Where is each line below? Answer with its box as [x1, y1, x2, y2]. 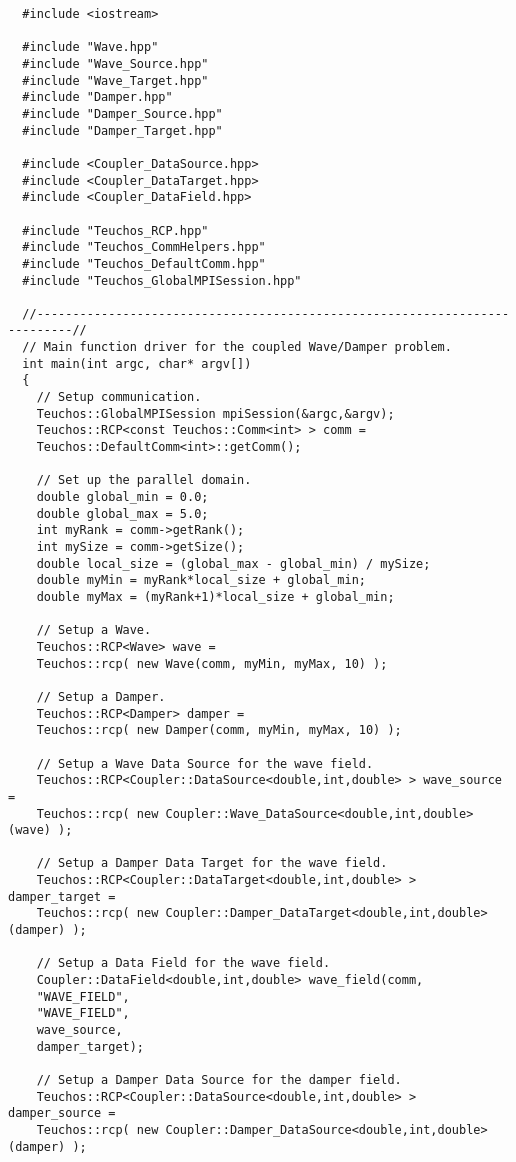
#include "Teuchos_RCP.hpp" [22, 223, 209, 238]
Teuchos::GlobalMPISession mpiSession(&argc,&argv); [36, 406, 395, 421]
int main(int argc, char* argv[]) [22, 356, 252, 371]
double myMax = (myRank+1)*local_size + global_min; [36, 589, 395, 604]
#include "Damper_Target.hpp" [22, 123, 223, 138]
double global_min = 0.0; [36, 490, 209, 505]
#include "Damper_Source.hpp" [22, 106, 223, 121]
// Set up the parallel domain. [36, 473, 252, 488]
